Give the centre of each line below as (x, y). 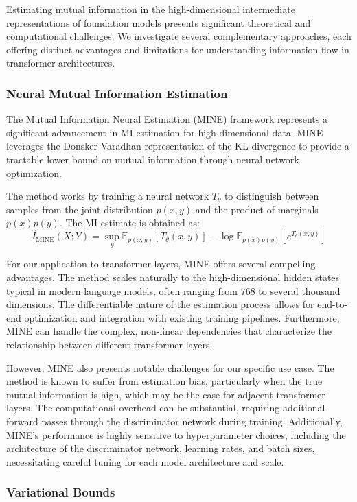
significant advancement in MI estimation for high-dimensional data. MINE (165, 132)
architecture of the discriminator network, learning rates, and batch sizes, (161, 448)
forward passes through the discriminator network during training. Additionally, (174, 421)
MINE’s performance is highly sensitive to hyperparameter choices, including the (176, 434)
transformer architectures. (61, 63)
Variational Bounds (61, 492)
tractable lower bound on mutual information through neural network (153, 159)
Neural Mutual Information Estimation (117, 93)
